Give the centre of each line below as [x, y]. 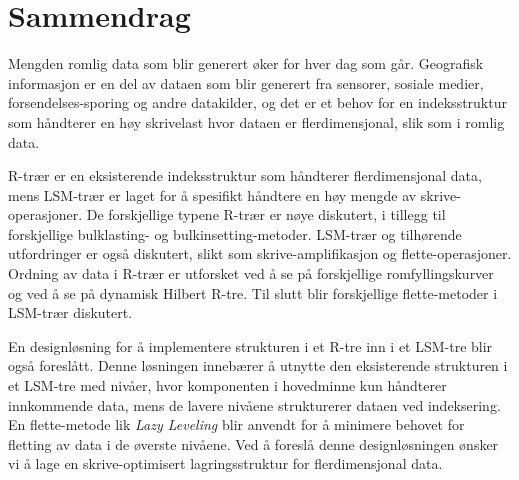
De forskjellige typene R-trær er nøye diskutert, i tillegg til [266, 214]
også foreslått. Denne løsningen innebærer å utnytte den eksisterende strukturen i [258, 365]
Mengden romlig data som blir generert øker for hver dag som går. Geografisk [246, 63]
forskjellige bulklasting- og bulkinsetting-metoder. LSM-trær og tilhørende [235, 233]
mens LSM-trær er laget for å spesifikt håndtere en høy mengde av [212, 194]
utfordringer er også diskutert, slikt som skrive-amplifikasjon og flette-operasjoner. [260, 253]
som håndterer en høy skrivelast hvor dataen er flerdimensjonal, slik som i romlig [256, 121]
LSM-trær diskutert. [70, 312]
